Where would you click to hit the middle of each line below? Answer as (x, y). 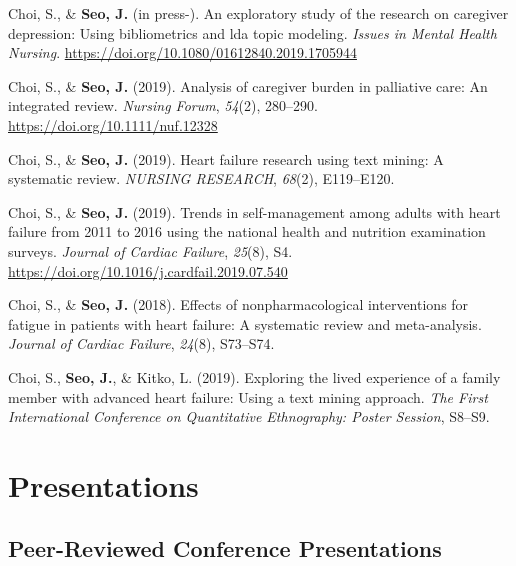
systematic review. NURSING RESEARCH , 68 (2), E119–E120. (201, 178)
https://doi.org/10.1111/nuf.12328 (113, 124)
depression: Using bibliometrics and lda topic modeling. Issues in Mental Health (252, 32)
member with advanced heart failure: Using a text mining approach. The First (248, 396)
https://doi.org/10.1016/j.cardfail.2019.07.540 (148, 270)
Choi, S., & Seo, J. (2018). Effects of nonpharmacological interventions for (238, 304)
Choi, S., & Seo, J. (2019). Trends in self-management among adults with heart (254, 211)
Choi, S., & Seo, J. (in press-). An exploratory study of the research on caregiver (258, 13)
